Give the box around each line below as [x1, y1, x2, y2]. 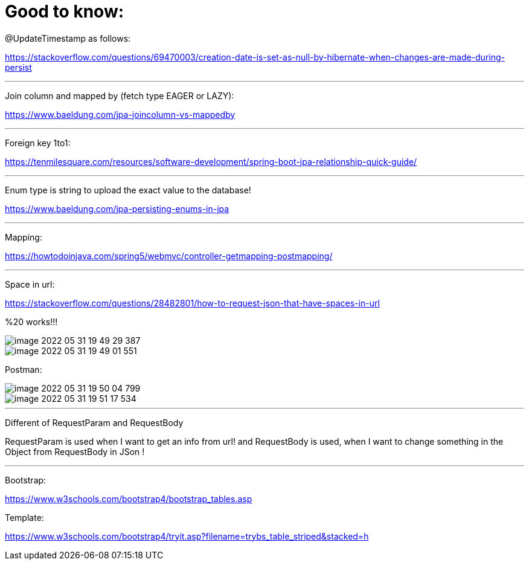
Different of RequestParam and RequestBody [5, 417, 184, 428]
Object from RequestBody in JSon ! [5, 446, 145, 457]
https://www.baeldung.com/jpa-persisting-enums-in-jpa [5, 203, 229, 214]
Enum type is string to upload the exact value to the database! [5, 184, 251, 195]
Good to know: [5, 1, 124, 22]
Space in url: [5, 279, 55, 289]
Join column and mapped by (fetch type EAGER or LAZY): [5, 90, 234, 101]
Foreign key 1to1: [5, 137, 71, 148]
